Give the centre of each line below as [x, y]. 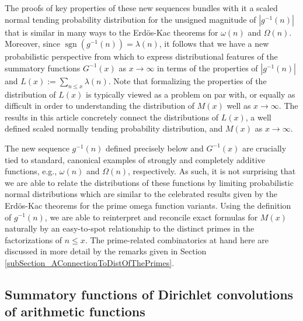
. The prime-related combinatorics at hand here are [177, 239]
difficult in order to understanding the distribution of [100, 106]
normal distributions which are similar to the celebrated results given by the [141, 194]
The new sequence [37, 148]
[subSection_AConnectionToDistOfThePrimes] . [90, 262]
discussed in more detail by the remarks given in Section [106, 251]
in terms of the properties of [208, 68]
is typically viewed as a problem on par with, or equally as [191, 94]
